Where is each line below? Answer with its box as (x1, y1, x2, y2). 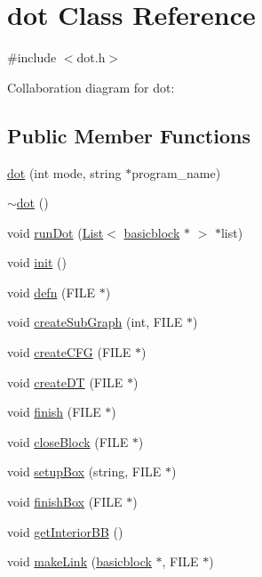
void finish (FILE (7, 402, 101, 421)
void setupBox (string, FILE (7, 462, 162, 481)
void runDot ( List (7, 223, 104, 241)
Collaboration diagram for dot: (7, 77, 175, 96)
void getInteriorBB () (7, 522, 123, 540)
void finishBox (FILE (7, 492, 123, 511)
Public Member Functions (7, 121, 250, 149)
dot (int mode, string (7, 163, 122, 182)
